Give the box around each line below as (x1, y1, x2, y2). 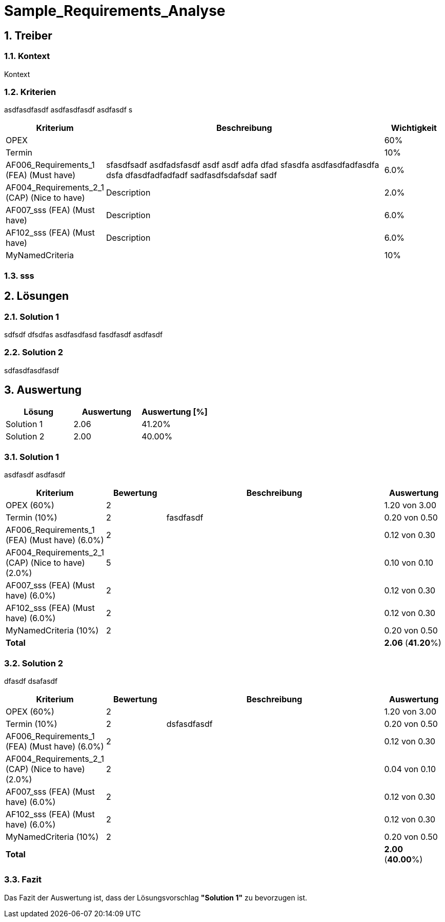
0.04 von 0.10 (384, 763, 436, 774)
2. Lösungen (4, 290, 69, 303)
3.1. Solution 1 (4, 451, 59, 462)
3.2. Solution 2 (4, 658, 64, 668)
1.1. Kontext (4, 51, 50, 62)
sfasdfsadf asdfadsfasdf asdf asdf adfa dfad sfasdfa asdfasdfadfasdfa (106, 160, 379, 170)
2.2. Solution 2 (4, 347, 64, 358)
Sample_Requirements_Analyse (4, 2, 226, 20)
